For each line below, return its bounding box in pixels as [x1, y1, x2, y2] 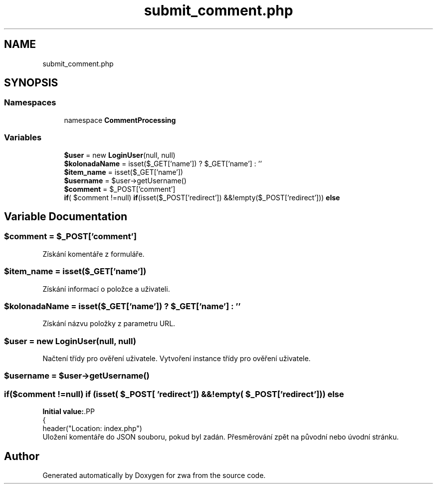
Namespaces [4, 97, 56, 108]
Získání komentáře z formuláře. [42, 249, 145, 258]
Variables [4, 132, 42, 143]
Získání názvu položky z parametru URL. [42, 319, 176, 328]
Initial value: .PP [42, 407, 95, 416]
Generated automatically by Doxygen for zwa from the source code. [42, 471, 266, 480]
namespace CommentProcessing [64, 115, 176, 124]
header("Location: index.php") [42, 424, 142, 433]
